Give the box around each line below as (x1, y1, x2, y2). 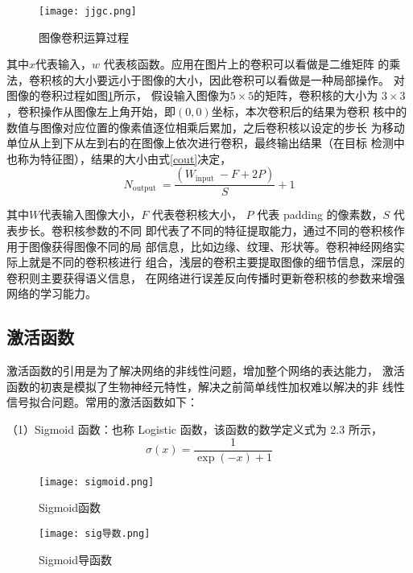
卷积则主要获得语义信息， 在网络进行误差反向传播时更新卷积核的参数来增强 (6, 269, 405, 286)
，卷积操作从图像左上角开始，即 (6, 103, 176, 120)
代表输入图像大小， (39, 206, 142, 223)
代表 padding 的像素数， (257, 206, 383, 223)
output (132, 184, 156, 193)
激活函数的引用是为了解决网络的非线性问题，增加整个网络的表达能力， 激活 (6, 362, 405, 379)
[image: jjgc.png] (39, 6, 137, 17)
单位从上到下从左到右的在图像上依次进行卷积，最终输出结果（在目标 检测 (6, 134, 394, 151)
